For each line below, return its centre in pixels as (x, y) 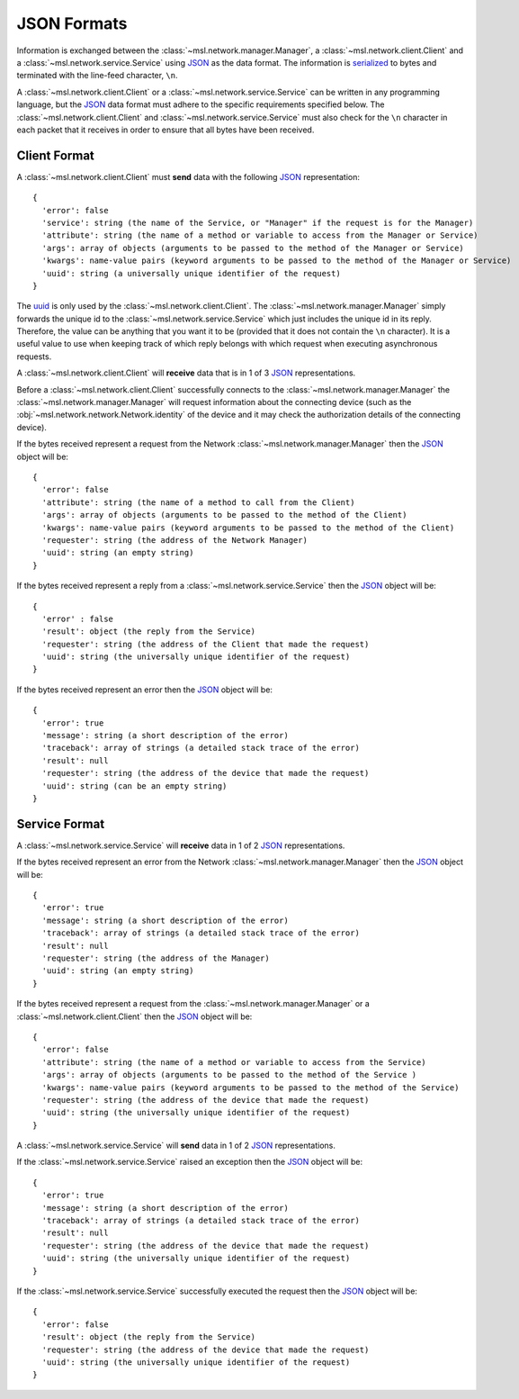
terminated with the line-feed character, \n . (98, 76)
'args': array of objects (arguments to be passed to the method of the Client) (224, 515)
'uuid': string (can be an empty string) (134, 786)
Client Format (55, 155)
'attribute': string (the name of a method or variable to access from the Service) (234, 1062)
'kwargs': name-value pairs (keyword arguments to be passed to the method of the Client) (248, 528)
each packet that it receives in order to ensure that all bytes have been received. (166, 130)
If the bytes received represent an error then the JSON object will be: (145, 690)
